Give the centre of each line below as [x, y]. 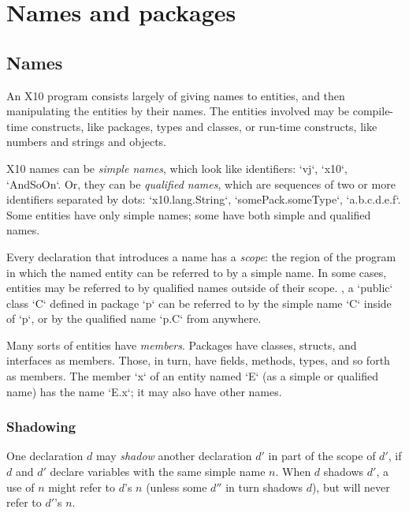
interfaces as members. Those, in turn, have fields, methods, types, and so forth [198, 360]
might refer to [82, 487]
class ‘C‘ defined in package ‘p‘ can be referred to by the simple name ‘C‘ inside [199, 303]
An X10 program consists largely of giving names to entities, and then [176, 95]
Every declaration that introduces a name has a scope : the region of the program [201, 256]
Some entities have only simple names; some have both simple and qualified [189, 214]
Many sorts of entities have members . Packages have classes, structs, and [182, 344]
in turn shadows [264, 487]
